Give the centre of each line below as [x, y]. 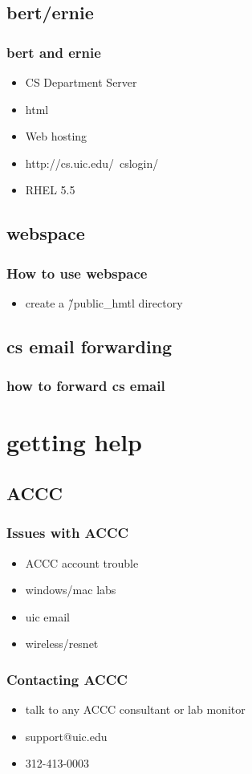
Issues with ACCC [68, 533]
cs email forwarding [89, 346]
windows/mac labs [71, 590]
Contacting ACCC [67, 679]
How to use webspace [77, 273]
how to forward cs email [86, 386]
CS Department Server [81, 82]
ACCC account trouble [82, 562]
